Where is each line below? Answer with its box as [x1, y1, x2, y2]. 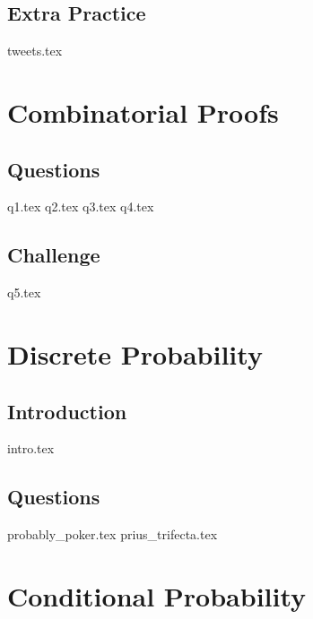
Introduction [7, 397, 127, 425]
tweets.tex [7, 41, 63, 60]
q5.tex [7, 283, 41, 302]
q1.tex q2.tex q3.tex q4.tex [7, 197, 154, 216]
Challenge [7, 241, 100, 269]
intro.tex [7, 439, 55, 458]
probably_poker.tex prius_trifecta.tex [7, 525, 218, 544]
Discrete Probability [7, 335, 263, 372]
